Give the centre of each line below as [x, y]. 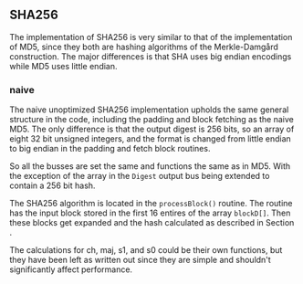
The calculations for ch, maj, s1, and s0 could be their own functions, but [146, 250]
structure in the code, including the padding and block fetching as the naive [151, 120]
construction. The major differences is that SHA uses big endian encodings [151, 56]
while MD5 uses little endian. [63, 66]
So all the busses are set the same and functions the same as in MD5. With [150, 166]
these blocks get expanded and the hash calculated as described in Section [152, 223]
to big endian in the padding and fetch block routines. [110, 149]
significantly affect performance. [71, 269]
